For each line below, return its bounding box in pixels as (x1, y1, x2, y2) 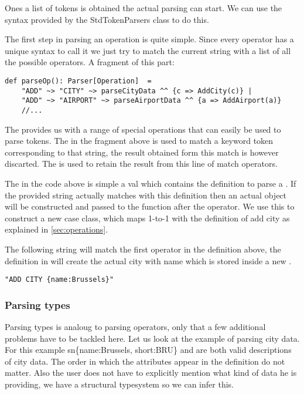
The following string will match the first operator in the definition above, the (5, 243, 281, 255)
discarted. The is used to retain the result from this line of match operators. (5, 157, 278, 170)
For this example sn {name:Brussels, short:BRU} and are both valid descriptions (5, 344, 292, 356)
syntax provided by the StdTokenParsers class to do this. (5, 13, 209, 25)
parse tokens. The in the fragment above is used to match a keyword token (5, 134, 274, 147)
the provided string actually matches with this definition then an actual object (5, 188, 287, 201)
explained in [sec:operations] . (5, 223, 108, 235)
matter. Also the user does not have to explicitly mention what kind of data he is (5, 366, 297, 379)
